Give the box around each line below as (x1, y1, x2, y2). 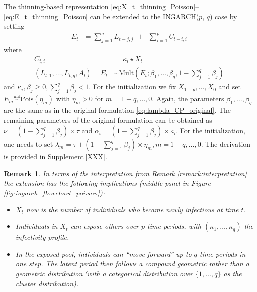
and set (218, 81, 241, 92)
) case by (209, 11, 237, 21)
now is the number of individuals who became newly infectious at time (26, 204, 239, 214)
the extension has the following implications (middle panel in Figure (4, 178, 211, 188)
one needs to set (4, 139, 53, 149)
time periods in (199, 248, 246, 259)
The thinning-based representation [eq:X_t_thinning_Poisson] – (4, 1, 199, 11)
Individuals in (15, 221, 58, 231)
